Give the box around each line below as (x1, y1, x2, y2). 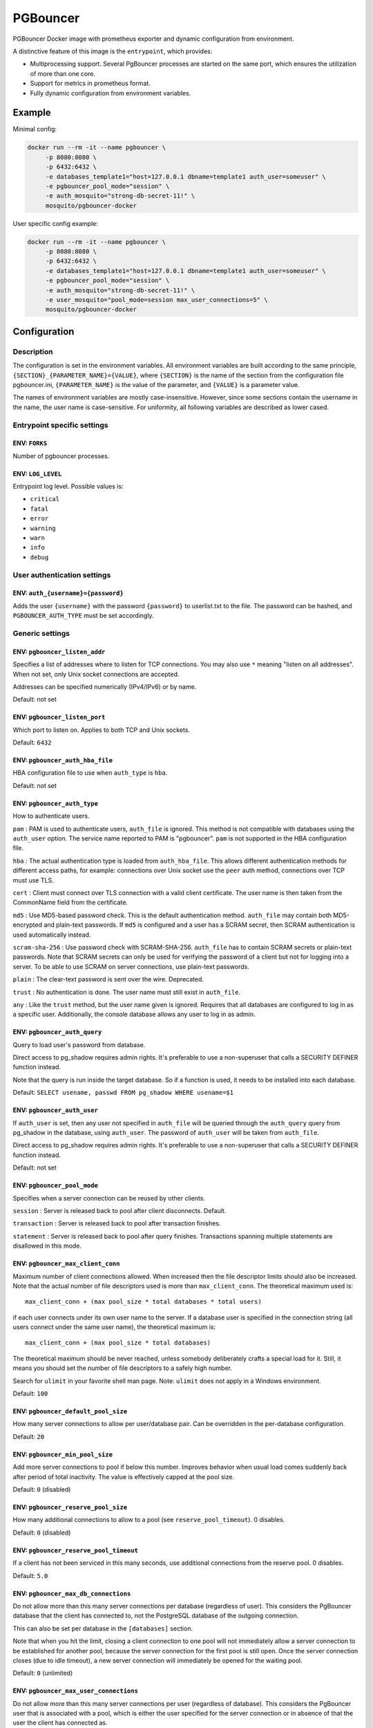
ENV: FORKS (12, 439, 48, 447)
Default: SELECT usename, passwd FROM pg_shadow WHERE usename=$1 (12, 1089, 234, 1097)
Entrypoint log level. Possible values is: (12, 482, 124, 491)
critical (30, 495, 60, 503)
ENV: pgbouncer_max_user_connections (12, 1687, 138, 1695)
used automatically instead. (12, 930, 91, 939)
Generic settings (12, 628, 70, 638)
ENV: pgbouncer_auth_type (12, 799, 98, 807)
